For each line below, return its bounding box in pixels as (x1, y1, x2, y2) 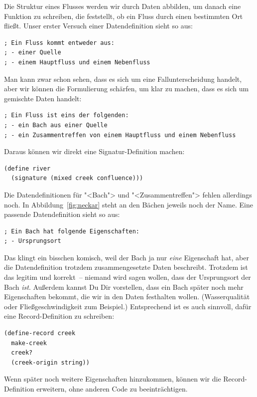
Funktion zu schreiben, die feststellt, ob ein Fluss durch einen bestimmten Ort (4, 10, 243, 21)
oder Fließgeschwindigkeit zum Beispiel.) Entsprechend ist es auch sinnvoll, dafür (4, 301, 252, 311)
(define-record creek (4, 330, 76, 337)
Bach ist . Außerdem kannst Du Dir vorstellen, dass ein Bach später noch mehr (4, 281, 244, 292)
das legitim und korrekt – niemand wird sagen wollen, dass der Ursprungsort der (4, 272, 251, 282)
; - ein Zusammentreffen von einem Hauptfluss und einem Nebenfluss (4, 131, 236, 139)
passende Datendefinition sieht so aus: (4, 209, 120, 219)
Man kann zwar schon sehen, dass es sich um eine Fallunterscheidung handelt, (4, 73, 242, 84)
